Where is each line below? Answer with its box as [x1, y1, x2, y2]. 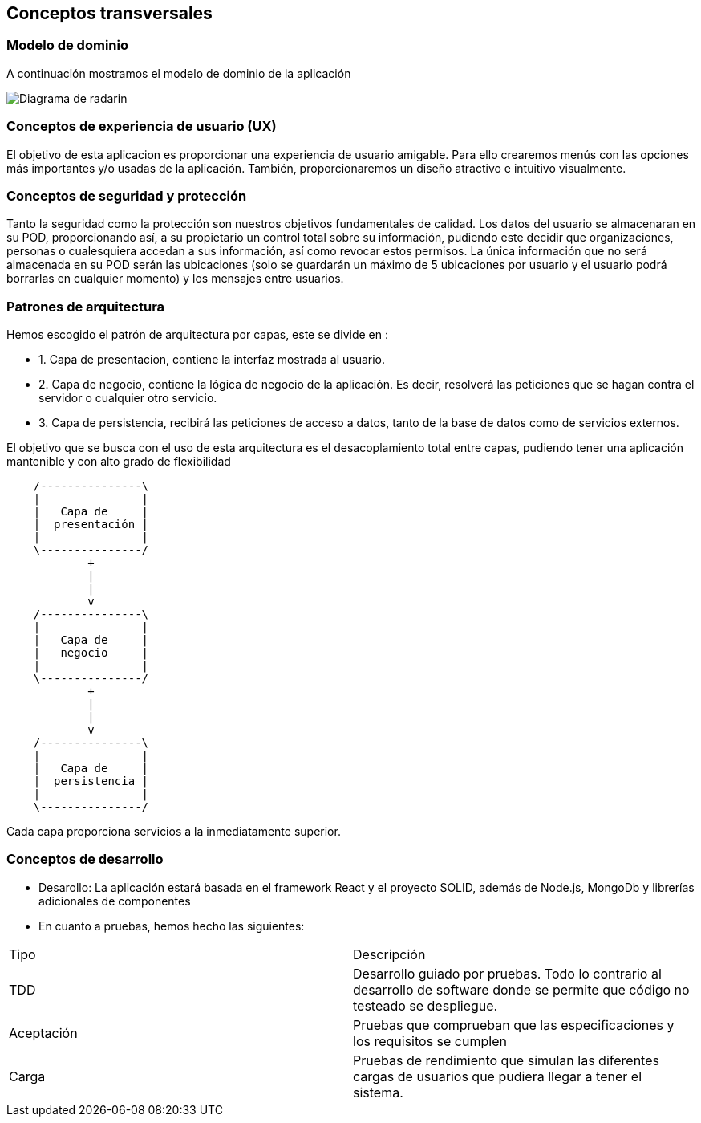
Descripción [353, 946, 426, 962]
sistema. [353, 1084, 403, 1101]
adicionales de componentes [38, 893, 191, 908]
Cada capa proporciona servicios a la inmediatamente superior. [6, 824, 341, 839]
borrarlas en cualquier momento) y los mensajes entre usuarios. [6, 271, 344, 286]
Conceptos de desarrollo [6, 851, 164, 868]
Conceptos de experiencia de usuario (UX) [6, 118, 277, 135]
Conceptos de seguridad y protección [6, 187, 247, 204]
